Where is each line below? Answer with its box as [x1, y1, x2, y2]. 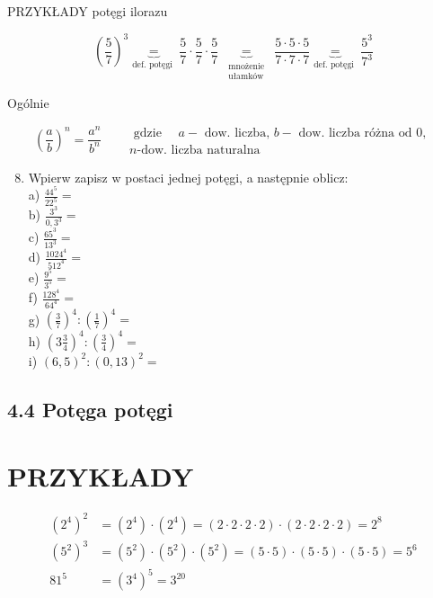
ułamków [228, 72, 264, 82]
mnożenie [228, 62, 265, 72]
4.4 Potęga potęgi [7, 395, 173, 423]
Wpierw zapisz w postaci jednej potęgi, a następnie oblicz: [28, 167, 349, 186]
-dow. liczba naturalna [137, 143, 261, 156]
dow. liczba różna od [298, 126, 412, 139]
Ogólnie [7, 93, 49, 112]
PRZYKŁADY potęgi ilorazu [7, 2, 168, 20]
